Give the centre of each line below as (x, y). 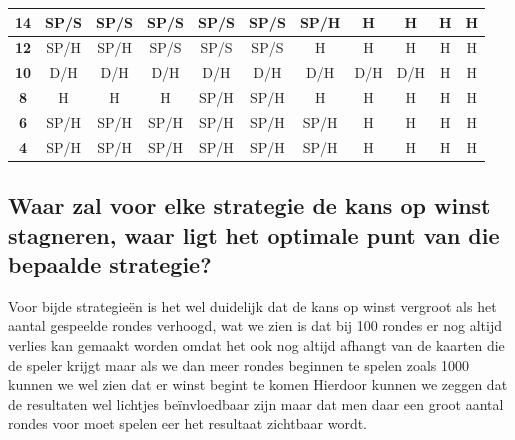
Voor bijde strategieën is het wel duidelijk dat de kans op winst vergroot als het (252, 305)
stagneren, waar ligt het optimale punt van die (254, 234)
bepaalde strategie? (110, 263)
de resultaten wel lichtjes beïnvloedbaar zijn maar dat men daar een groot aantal (256, 403)
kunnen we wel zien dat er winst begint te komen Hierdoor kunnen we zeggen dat (258, 384)
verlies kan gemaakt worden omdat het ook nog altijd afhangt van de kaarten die (256, 344)
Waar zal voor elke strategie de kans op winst (249, 205)
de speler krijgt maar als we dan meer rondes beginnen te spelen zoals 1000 (238, 364)
